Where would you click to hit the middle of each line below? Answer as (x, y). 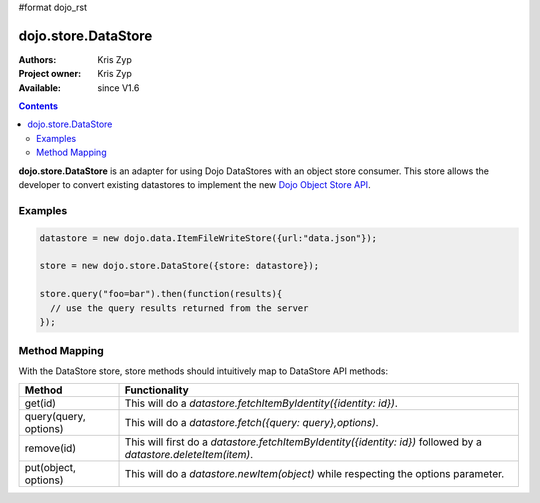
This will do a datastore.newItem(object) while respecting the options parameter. (314, 474)
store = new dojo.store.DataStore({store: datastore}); (179, 266)
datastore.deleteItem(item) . (189, 455)
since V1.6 (118, 87)
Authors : (37, 59)
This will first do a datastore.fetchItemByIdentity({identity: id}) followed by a (303, 442)
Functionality (156, 390)
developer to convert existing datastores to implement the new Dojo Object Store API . (194, 185)
